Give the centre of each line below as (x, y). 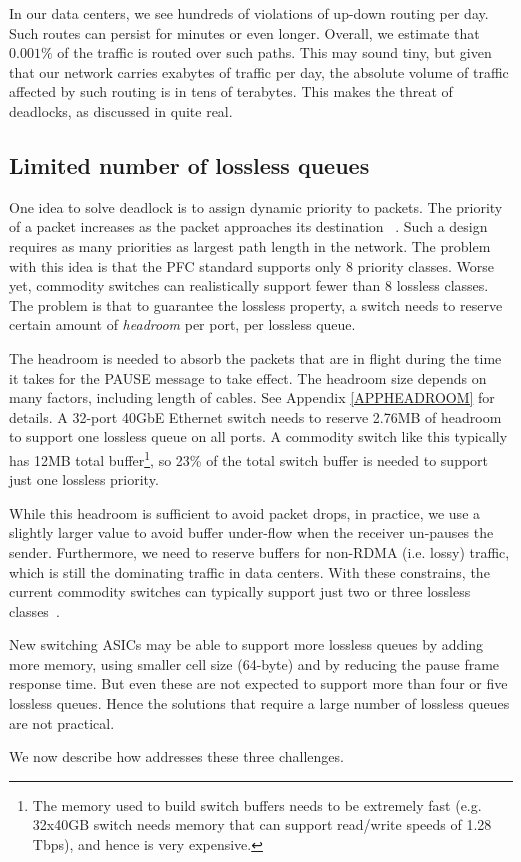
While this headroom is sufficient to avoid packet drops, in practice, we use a (245, 512)
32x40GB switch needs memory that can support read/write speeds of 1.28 (262, 824)
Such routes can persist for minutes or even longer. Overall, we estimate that (244, 32)
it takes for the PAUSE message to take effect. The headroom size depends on (248, 377)
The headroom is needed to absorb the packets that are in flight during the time (255, 357)
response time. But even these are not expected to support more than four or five (258, 683)
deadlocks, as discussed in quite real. (121, 110)
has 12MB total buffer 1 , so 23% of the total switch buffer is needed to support (249, 458)
